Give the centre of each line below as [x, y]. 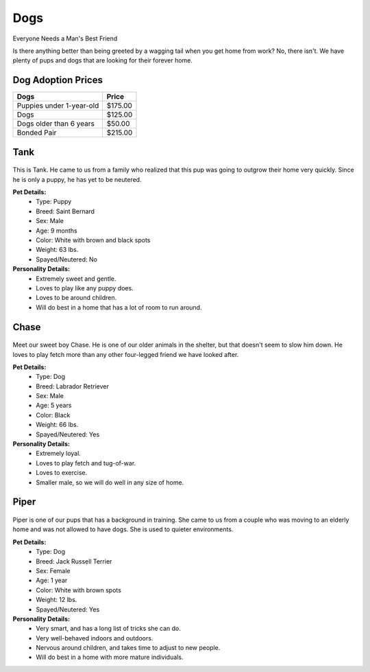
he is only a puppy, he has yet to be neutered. [77, 179]
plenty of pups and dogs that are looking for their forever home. [103, 60]
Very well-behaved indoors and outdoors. [95, 638]
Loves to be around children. [76, 298]
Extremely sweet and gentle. [76, 279]
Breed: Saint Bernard [65, 211]
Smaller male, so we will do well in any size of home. [110, 482]
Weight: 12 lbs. [57, 600]
